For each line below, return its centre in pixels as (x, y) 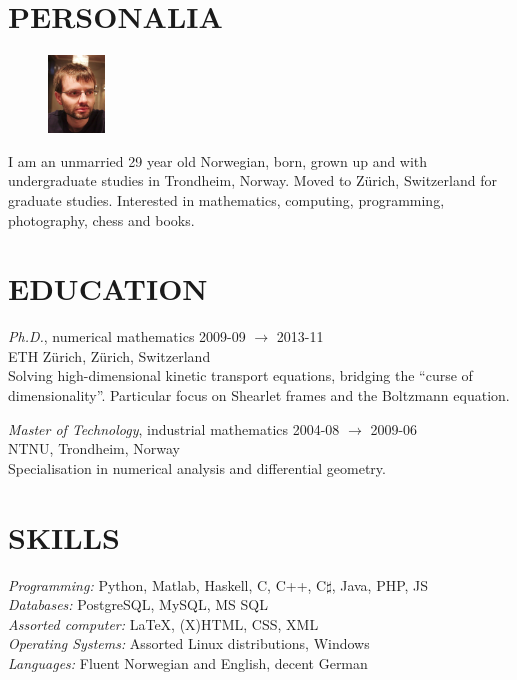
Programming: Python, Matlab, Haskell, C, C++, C (167, 584)
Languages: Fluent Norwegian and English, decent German (188, 662)
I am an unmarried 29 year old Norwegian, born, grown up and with (218, 160)
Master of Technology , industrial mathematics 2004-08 (174, 428)
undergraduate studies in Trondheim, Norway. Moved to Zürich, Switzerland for (252, 180)
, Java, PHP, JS (380, 584)
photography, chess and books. (101, 219)
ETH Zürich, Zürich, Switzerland (109, 355)
